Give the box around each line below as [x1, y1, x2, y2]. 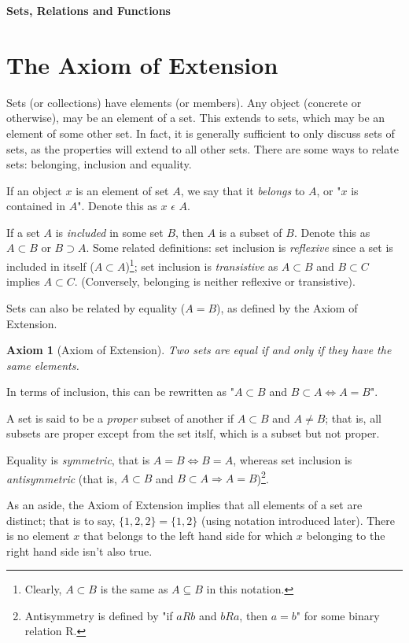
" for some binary [296, 607, 380, 623]
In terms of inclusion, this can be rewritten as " [6, 383, 234, 400]
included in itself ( [6, 257, 94, 274]
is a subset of [219, 224, 282, 240]
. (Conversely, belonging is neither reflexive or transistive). [74, 273, 356, 290]
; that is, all [325, 409, 381, 426]
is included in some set [55, 224, 164, 240]
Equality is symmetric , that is [6, 452, 150, 468]
